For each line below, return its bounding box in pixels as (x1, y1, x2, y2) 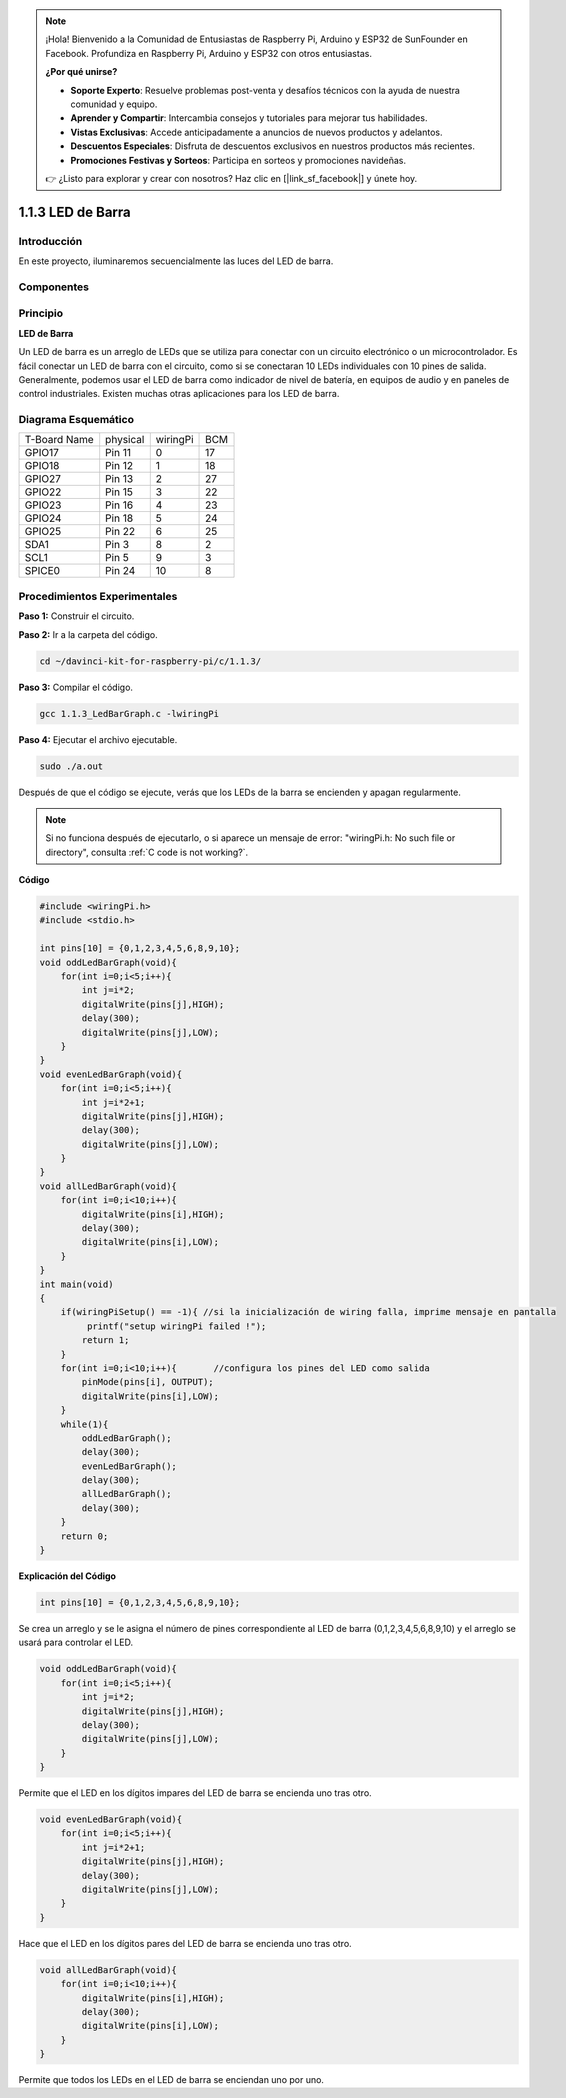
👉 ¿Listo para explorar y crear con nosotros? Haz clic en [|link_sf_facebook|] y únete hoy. (45, 172, 418, 184)
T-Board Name (24, 433, 94, 447)
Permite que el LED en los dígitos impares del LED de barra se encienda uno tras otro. (18, 1787, 372, 1799)
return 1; (81, 1335, 130, 1346)
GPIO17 (24, 446, 59, 460)
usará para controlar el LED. (18, 1636, 134, 1649)
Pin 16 (105, 498, 134, 512)
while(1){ (60, 1418, 109, 1430)
